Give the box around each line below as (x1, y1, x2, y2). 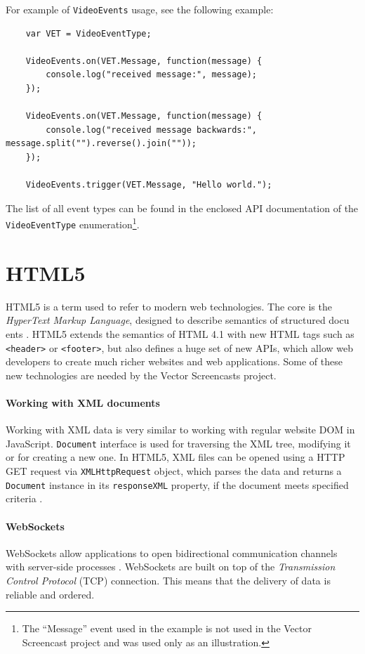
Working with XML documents (6, 395, 160, 410)
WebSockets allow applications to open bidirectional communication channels (6, 545, 338, 560)
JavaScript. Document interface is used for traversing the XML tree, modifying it (6, 436, 351, 450)
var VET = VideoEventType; (25, 28, 152, 39)
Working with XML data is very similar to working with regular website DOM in (6, 422, 355, 437)
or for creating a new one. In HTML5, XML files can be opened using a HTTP (6, 450, 345, 464)
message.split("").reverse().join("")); (6, 138, 197, 149)
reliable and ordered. (6, 587, 95, 601)
